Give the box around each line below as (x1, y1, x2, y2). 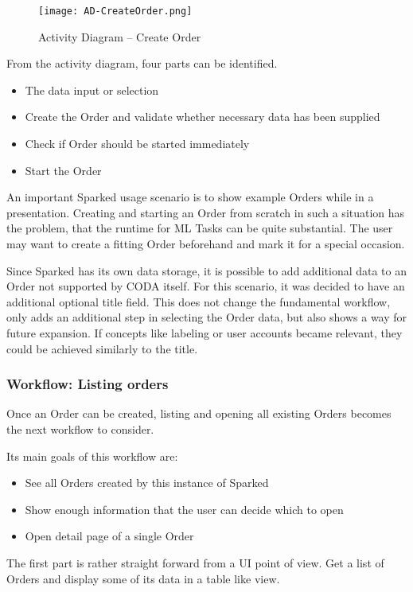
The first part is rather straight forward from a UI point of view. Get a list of (6, 554, 384, 571)
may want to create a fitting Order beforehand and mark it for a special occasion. (6, 236, 405, 251)
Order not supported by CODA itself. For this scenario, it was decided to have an (6, 278, 405, 294)
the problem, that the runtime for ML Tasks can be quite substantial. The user (6, 220, 393, 236)
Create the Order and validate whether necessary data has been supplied (25, 108, 380, 125)
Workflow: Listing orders (6, 374, 169, 394)
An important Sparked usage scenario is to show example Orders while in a (6, 189, 374, 205)
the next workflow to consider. (6, 420, 154, 437)
